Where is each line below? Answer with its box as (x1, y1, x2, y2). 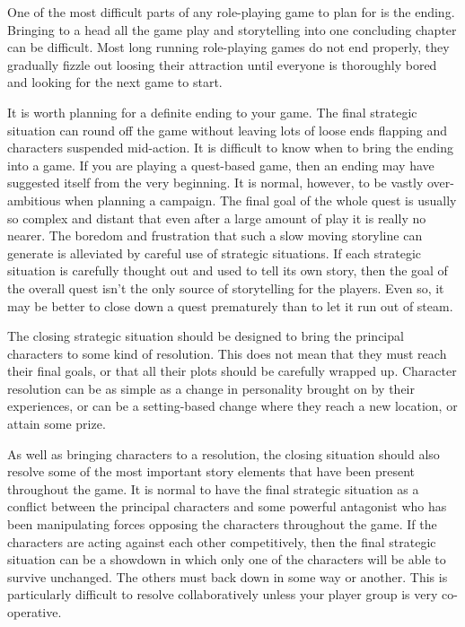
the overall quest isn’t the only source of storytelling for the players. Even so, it (7, 278, 444, 297)
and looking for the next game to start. (7, 73, 223, 91)
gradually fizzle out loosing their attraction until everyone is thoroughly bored (7, 55, 437, 74)
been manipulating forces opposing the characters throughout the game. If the (7, 515, 437, 534)
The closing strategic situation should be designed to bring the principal (7, 327, 404, 345)
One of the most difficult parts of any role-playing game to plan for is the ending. (7, 3, 455, 21)
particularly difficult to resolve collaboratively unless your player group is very (7, 585, 438, 604)
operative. (7, 603, 62, 621)
